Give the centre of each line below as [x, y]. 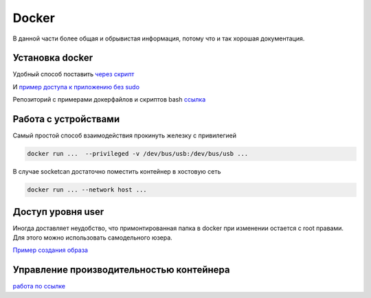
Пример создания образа [50, 250]
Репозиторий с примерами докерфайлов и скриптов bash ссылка [109, 100]
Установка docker [53, 58]
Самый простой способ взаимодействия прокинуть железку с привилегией [125, 136]
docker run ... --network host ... [87, 190]
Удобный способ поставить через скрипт [74, 74]
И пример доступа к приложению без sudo [76, 87]
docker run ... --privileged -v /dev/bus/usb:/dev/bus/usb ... [138, 154]
